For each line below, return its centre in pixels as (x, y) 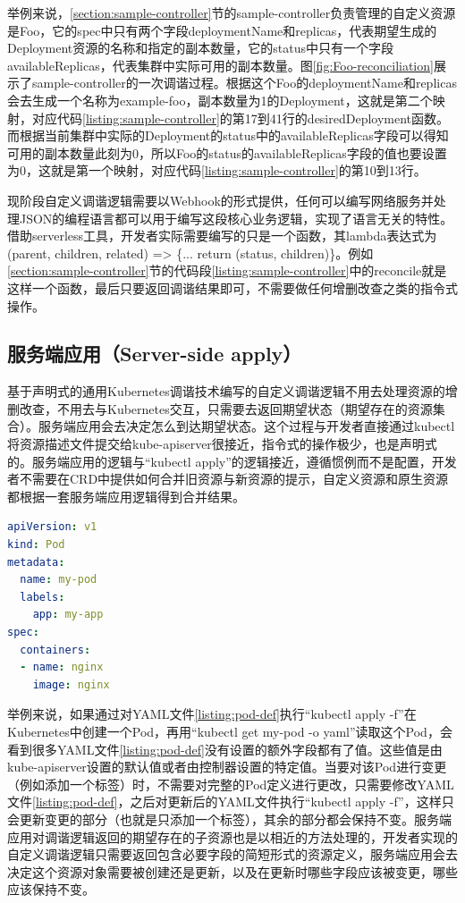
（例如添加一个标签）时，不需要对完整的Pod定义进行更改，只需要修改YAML (231, 784)
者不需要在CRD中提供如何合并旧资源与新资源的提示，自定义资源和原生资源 (228, 479)
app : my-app (68, 615)
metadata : (36, 562)
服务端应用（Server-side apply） (155, 354)
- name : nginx (62, 667)
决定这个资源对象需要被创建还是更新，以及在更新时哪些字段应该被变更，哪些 (232, 871)
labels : (42, 597)
